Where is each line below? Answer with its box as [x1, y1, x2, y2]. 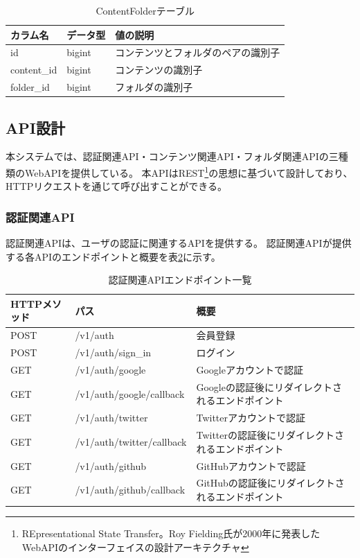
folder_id [10, 80, 50, 94]
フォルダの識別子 [115, 80, 193, 94]
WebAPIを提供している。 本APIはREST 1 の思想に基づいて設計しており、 [24, 164, 353, 180]
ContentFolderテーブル [96, 3, 195, 17]
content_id [10, 62, 57, 77]
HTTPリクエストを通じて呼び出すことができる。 [6, 179, 227, 193]
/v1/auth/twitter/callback [75, 434, 187, 448]
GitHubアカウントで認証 [196, 458, 306, 473]
